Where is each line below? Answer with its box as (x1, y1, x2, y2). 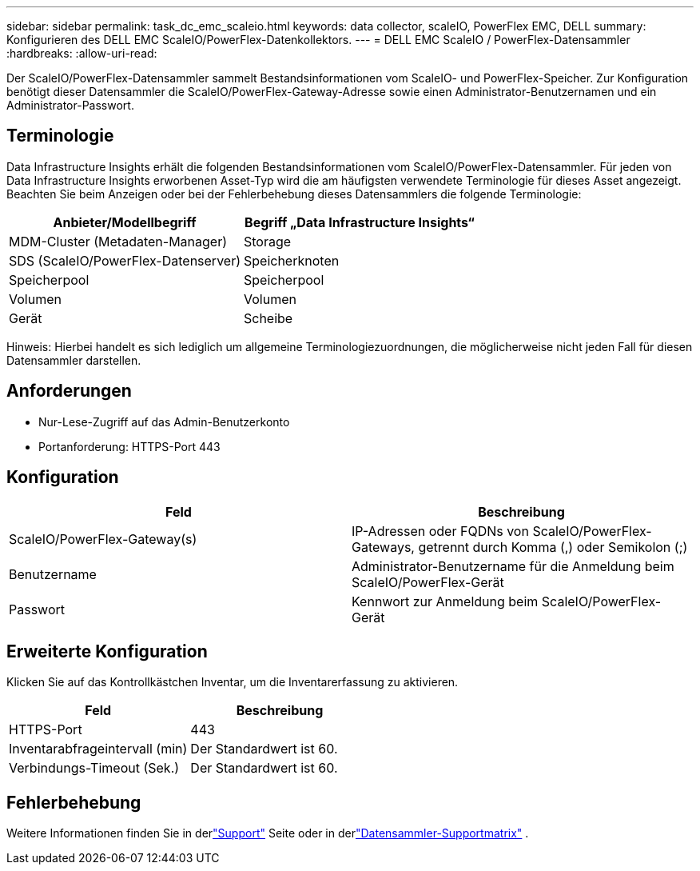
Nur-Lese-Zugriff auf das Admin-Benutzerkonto (38, 414, 290, 429)
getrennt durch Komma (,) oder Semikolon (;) (418, 538, 688, 555)
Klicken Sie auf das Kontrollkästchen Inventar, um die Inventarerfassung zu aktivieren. (6, 675, 459, 689)
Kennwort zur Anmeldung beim (352, 593, 539, 609)
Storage (244, 233, 292, 250)
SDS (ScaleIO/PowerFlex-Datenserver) (9, 252, 241, 269)
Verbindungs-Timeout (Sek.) (9, 760, 180, 777)
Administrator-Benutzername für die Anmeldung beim (352, 557, 674, 574)
